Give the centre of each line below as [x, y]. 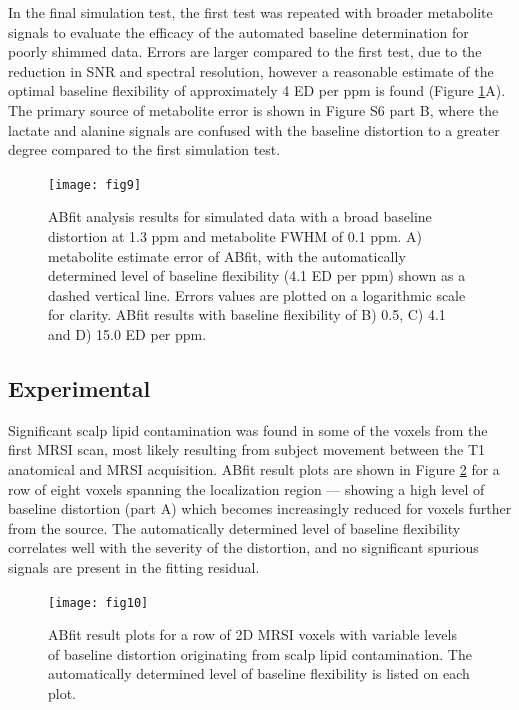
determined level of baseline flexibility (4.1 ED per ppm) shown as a [257, 275]
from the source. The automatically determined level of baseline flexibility [234, 527]
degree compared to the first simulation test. [144, 149]
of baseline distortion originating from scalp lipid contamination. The [260, 653]
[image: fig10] [98, 602]
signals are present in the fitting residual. [134, 566]
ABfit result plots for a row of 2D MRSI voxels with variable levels [252, 634]
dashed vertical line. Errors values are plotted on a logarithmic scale [257, 294]
